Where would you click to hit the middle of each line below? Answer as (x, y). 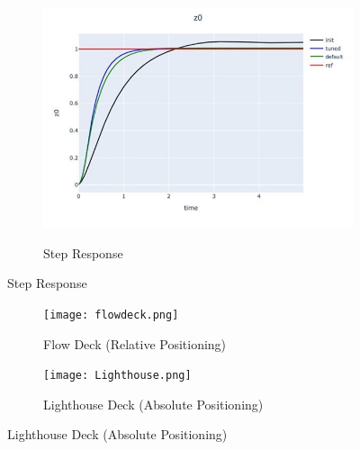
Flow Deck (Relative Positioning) (135, 343)
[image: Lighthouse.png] (117, 376)
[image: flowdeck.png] (111, 315)
